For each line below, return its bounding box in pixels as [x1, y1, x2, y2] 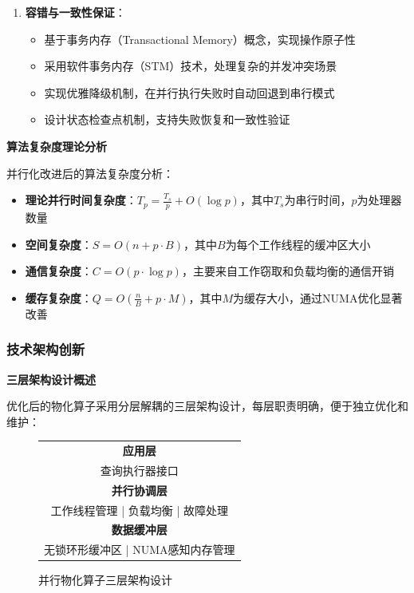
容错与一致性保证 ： [25, 4, 126, 20]
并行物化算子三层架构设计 [38, 571, 172, 588]
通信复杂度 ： [25, 263, 93, 279]
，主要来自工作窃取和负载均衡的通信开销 [181, 263, 394, 279]
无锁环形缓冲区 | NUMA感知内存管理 [44, 541, 235, 558]
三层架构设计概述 [6, 370, 96, 387]
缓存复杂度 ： [25, 289, 93, 306]
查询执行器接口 [100, 461, 179, 478]
